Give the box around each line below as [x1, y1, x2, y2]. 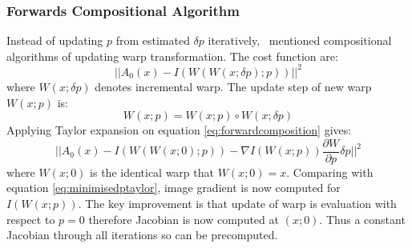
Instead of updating [6, 32, 103, 49]
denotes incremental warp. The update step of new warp [95, 78, 372, 94]
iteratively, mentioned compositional [208, 32, 392, 49]
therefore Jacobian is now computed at [88, 210, 279, 227]
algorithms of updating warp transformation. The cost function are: [6, 47, 338, 64]
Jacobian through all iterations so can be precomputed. [6, 226, 278, 243]
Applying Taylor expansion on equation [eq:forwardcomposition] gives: [6, 122, 352, 138]
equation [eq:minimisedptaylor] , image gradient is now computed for [6, 179, 341, 196]
